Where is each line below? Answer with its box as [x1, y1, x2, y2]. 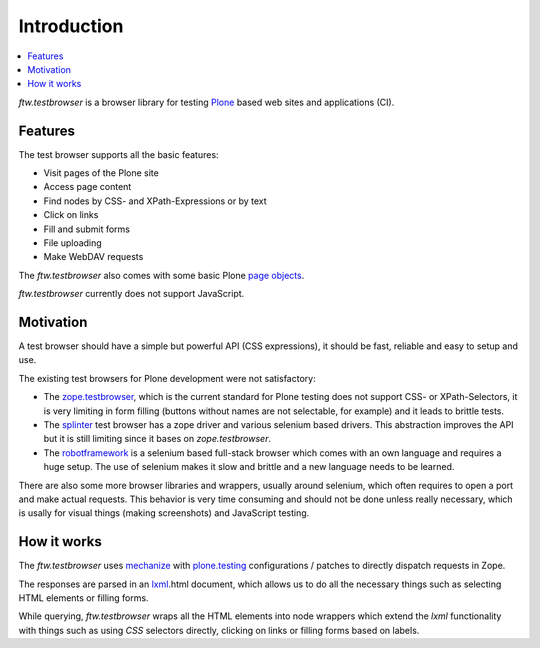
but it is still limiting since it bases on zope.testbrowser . [43, 433, 272, 445]
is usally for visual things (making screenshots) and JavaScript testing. [18, 507, 310, 519]
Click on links [43, 209, 99, 221]
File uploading [43, 236, 102, 249]
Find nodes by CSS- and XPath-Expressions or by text [43, 195, 267, 207]
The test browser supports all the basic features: [18, 148, 219, 160]
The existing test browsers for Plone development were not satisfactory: [18, 372, 316, 384]
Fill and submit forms [43, 223, 130, 235]
